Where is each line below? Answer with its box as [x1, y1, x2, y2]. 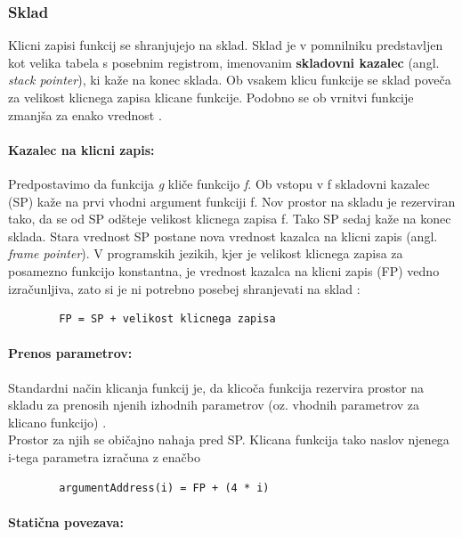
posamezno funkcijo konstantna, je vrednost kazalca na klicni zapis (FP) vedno [8, 261, 440, 280]
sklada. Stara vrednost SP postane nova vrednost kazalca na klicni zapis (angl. [8, 226, 438, 245]
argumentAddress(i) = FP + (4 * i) [59, 481, 270, 494]
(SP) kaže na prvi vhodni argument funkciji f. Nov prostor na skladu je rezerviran [8, 191, 456, 210]
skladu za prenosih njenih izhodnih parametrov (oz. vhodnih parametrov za [8, 395, 420, 414]
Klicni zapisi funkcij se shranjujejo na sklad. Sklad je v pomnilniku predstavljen [8, 36, 443, 54]
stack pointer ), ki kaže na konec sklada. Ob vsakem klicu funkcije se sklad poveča [8, 70, 451, 89]
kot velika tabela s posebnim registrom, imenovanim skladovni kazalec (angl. [8, 53, 440, 71]
